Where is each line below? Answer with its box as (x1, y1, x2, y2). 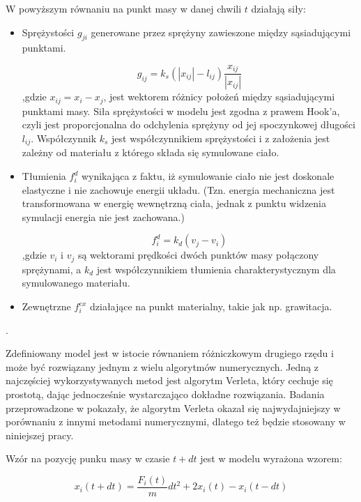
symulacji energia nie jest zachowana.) (22, 209, 185, 224)
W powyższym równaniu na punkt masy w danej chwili (6, 1, 242, 15)
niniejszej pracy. (6, 427, 74, 442)
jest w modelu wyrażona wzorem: (200, 451, 342, 466)
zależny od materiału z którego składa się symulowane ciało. (22, 145, 279, 160)
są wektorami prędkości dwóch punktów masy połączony (77, 248, 319, 262)
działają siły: (251, 1, 306, 15)
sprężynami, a (22, 261, 82, 276)
